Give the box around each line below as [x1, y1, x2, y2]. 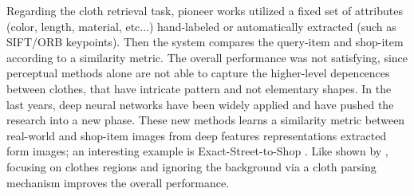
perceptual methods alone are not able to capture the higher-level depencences [6, 65, 390, 81]
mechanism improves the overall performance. [6, 174, 230, 190]
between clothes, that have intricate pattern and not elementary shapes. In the [6, 80, 392, 96]
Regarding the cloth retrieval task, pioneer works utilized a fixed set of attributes [6, 2, 403, 18]
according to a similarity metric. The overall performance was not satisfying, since [6, 49, 408, 65]
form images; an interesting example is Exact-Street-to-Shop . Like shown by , [6, 143, 388, 159]
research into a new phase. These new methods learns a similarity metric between [6, 112, 405, 128]
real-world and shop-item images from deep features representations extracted [6, 127, 387, 143]
